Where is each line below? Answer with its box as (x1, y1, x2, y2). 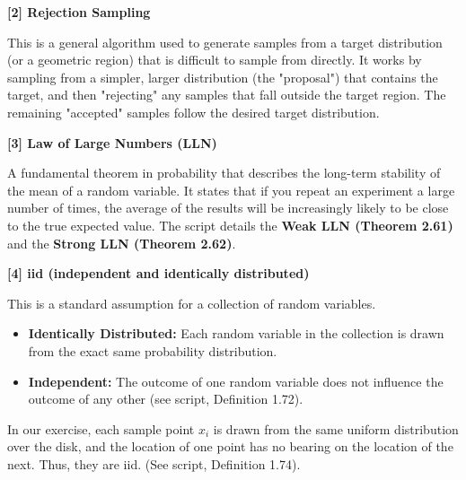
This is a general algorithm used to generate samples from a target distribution (7, 32, 443, 51)
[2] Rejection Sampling (7, 3, 151, 21)
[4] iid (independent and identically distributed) (7, 264, 310, 283)
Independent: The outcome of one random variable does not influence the (28, 371, 444, 390)
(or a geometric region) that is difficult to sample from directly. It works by (7, 50, 422, 69)
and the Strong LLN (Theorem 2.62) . (7, 233, 236, 252)
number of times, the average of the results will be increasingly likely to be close (7, 198, 449, 217)
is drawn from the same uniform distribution (213, 419, 459, 438)
